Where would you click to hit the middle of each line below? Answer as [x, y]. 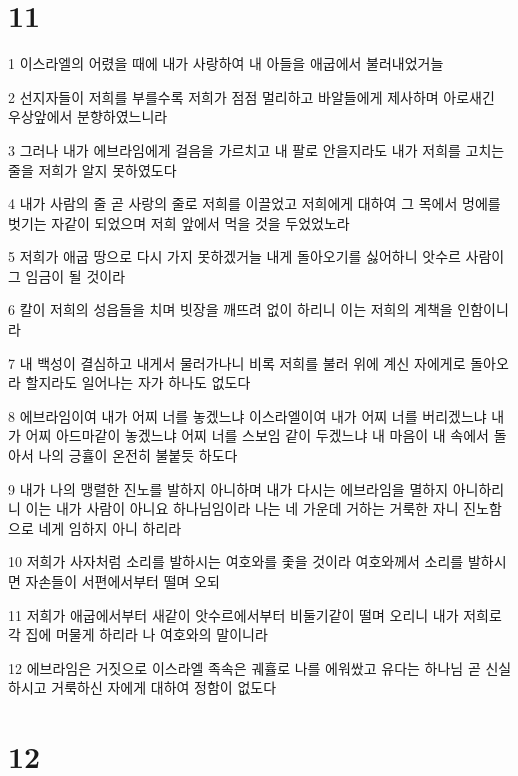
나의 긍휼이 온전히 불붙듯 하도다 [138, 455]
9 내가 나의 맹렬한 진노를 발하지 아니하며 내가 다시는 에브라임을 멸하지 [228, 488]
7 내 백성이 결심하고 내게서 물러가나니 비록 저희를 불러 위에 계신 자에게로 [237, 362]
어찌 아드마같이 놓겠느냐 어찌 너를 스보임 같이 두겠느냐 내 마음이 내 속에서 [257, 435]
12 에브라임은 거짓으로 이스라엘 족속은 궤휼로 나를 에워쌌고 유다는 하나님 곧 [244, 667]
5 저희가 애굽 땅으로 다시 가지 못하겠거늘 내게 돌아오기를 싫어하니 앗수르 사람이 [256, 256]
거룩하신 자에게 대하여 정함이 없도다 [164, 687]
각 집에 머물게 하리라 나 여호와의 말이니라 [138, 634]
